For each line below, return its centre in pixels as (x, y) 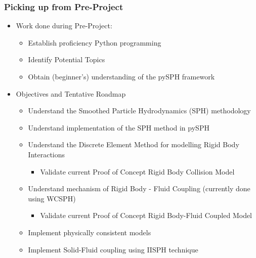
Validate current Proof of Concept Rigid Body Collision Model (137, 171)
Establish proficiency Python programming (95, 42)
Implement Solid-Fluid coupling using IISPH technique (113, 249)
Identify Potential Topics (67, 59)
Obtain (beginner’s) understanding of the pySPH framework (121, 76)
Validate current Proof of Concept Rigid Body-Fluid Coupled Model (146, 215)
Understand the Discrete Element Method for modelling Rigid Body (134, 144)
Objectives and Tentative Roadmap (71, 93)
